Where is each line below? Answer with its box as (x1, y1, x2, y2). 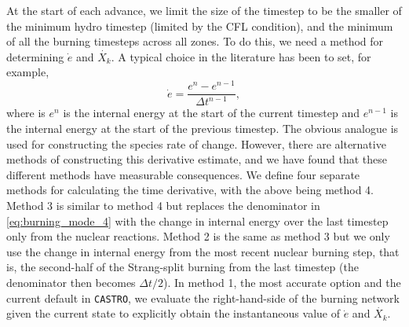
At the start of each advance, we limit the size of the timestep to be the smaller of (6, 2, 402, 18)
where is (6, 105, 46, 121)
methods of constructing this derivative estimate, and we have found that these (6, 151, 388, 167)
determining (6, 48, 64, 64)
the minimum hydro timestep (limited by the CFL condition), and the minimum (6, 17, 393, 34)
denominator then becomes (6, 274, 136, 290)
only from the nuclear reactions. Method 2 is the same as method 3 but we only (6, 228, 390, 244)
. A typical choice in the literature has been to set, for (111, 48, 371, 64)
